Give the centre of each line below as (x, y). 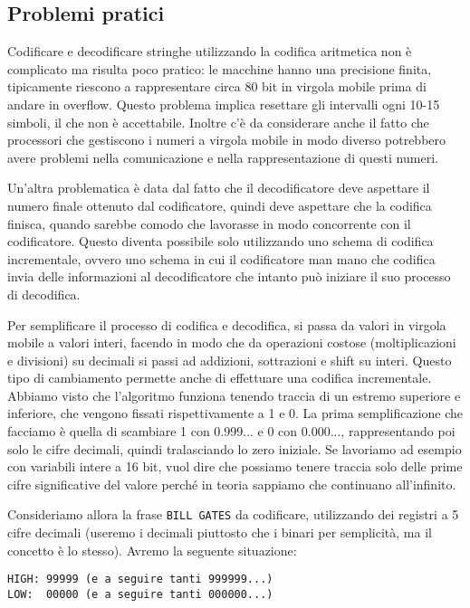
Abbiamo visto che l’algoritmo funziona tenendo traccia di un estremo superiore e (234, 395)
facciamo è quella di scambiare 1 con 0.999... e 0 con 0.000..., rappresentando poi (231, 431)
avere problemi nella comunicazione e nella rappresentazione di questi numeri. (223, 157)
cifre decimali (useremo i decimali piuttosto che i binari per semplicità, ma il (220, 532)
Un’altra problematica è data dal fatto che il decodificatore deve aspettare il (219, 188)
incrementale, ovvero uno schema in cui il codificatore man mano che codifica (221, 258)
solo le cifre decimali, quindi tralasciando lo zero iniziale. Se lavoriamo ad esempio (235, 448)
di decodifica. (44, 294)
